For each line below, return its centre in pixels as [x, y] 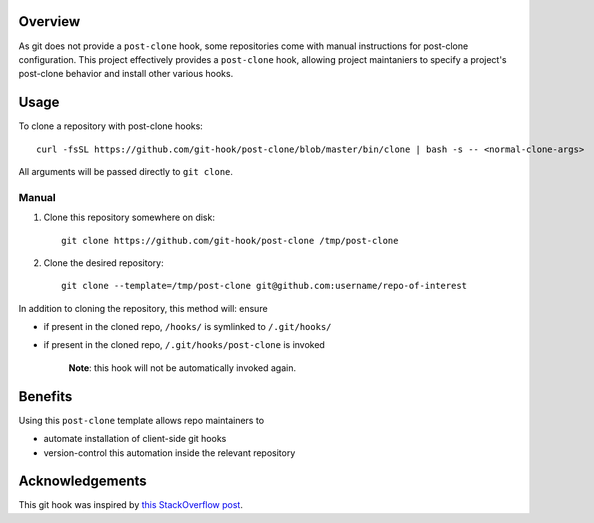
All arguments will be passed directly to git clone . [126, 171]
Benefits [45, 396]
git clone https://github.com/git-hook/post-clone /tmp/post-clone [230, 240]
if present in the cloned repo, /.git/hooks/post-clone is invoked [184, 345]
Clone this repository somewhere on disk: [129, 217]
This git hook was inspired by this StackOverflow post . [131, 505]
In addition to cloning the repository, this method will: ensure [143, 308]
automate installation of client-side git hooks [135, 439]
